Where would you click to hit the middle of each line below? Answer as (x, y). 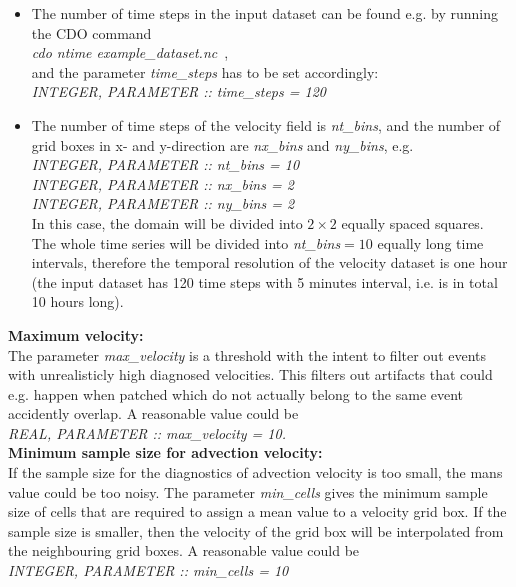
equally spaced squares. (412, 222)
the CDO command (91, 32)
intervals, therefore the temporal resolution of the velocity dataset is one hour (269, 262)
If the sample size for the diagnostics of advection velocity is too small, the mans (255, 472)
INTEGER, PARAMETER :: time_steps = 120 (178, 91)
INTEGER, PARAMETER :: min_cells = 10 (148, 570)
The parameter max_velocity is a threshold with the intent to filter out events (247, 354)
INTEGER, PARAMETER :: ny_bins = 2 (163, 203)
